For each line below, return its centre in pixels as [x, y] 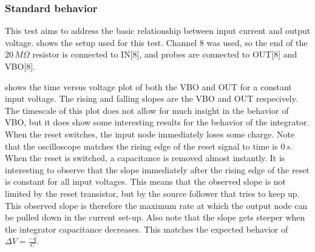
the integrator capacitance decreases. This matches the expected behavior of [147, 229]
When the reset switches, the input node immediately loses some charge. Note [150, 134]
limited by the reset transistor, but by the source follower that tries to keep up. [152, 193]
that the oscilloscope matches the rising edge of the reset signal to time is [141, 146]
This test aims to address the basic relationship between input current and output [158, 31]
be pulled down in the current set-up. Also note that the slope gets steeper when [155, 217]
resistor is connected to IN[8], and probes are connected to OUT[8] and [165, 54]
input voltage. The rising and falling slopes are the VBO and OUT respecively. [151, 98]
